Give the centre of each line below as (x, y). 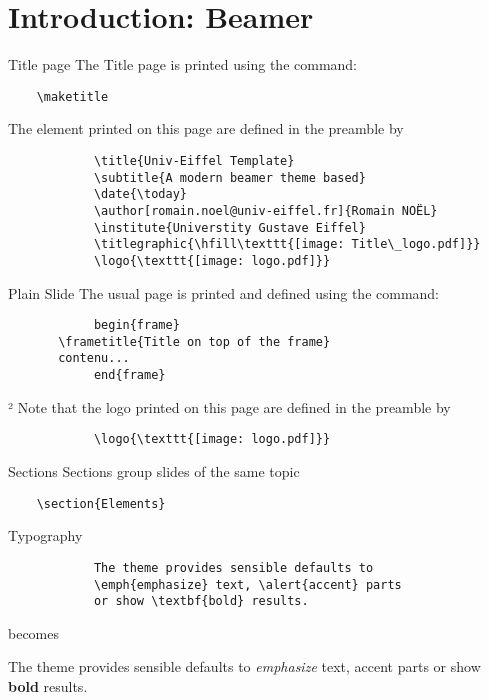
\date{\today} (140, 194)
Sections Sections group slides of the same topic (154, 471)
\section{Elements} (101, 503)
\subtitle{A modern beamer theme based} (229, 177)
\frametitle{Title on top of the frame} (194, 341)
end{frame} (129, 375)
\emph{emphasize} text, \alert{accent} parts (247, 584)
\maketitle (72, 96)
